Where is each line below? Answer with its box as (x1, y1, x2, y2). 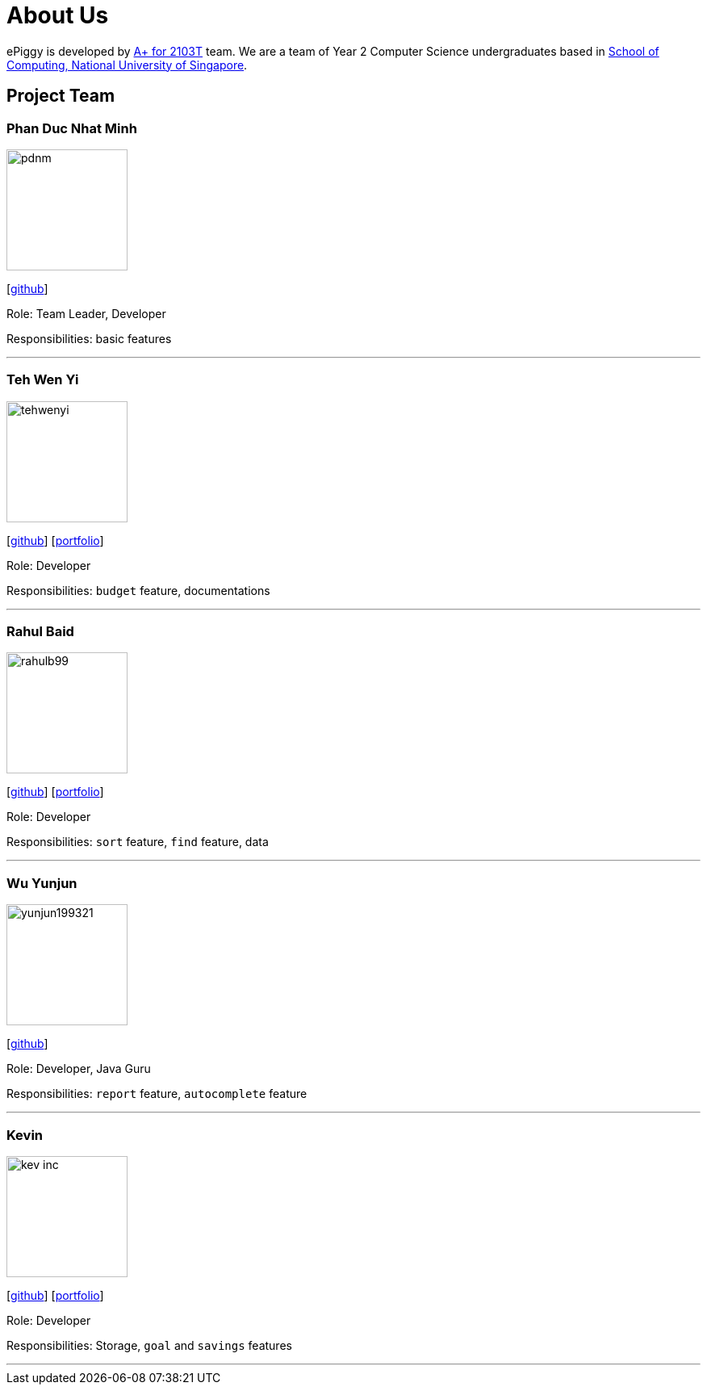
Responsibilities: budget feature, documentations (6, 583, 270, 597)
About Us (6, 2, 109, 29)
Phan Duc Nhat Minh (6, 119, 137, 136)
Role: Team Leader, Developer (6, 306, 166, 321)
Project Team (6, 86, 115, 107)
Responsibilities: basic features (6, 331, 172, 346)
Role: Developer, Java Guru (6, 1062, 151, 1076)
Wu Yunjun (6, 874, 77, 891)
